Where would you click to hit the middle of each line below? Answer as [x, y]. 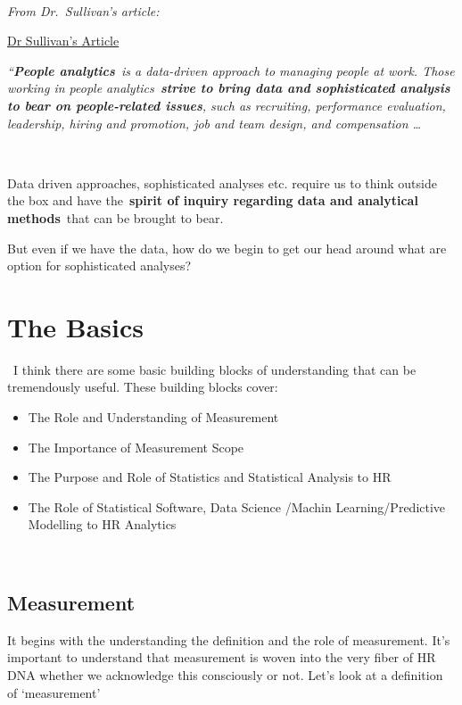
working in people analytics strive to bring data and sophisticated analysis [229, 88]
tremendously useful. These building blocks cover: [143, 387]
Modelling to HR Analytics [102, 524]
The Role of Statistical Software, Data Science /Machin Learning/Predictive [237, 506]
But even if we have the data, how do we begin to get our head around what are [227, 248]
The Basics [75, 326]
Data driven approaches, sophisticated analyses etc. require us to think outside [222, 182]
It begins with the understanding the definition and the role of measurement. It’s [229, 639]
